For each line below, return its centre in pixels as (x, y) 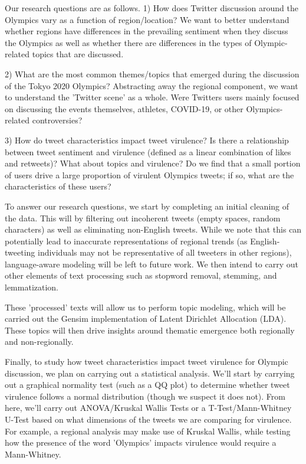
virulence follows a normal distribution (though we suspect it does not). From (145, 396)
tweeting (20, 252)
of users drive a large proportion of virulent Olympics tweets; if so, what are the (149, 174)
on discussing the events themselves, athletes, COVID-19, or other (124, 108)
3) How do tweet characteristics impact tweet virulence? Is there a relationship (147, 140)
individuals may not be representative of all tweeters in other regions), (164, 252)
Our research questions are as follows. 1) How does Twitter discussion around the (152, 8)
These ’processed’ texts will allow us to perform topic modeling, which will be (145, 307)
